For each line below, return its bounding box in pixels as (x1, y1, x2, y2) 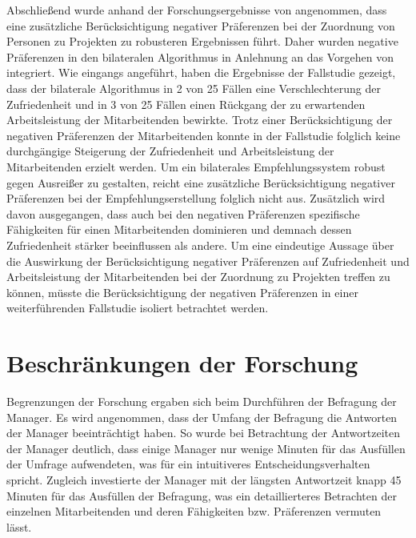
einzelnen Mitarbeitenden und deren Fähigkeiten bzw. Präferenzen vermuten (6, 503, 382, 520)
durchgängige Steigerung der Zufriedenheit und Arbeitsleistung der (6, 143, 334, 159)
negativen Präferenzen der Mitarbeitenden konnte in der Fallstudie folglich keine (6, 126, 401, 143)
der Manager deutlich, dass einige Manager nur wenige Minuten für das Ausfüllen (6, 440, 406, 456)
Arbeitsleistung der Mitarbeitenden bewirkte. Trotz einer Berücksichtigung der (6, 111, 393, 128)
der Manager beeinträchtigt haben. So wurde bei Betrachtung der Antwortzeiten (6, 424, 401, 441)
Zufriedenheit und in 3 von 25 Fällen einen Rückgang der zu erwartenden (6, 95, 366, 112)
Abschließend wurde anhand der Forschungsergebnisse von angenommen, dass (6, 2, 387, 18)
